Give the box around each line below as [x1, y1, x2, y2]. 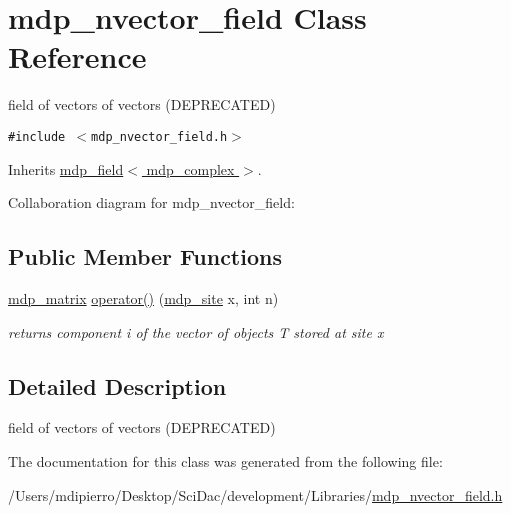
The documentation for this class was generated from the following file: [8, 450, 443, 471]
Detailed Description [8, 370, 227, 401]
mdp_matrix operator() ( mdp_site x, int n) [8, 287, 279, 308]
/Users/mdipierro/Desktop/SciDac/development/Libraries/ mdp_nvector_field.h [8, 484, 503, 505]
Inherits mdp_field [8, 158, 124, 179]
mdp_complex [146, 158, 235, 179]
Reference [8, 36, 147, 77]
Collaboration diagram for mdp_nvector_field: [8, 192, 295, 213]
